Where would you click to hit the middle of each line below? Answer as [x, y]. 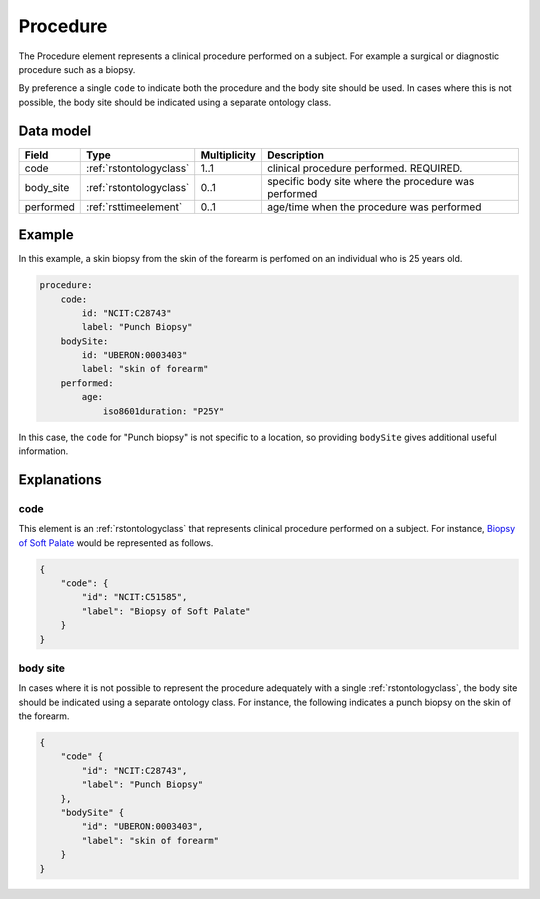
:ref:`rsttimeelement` [134, 207]
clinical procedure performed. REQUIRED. [364, 168]
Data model [55, 130]
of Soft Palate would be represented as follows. [116, 542]
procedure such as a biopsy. [77, 69]
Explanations [60, 479]
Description [295, 155]
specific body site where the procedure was [370, 181]
